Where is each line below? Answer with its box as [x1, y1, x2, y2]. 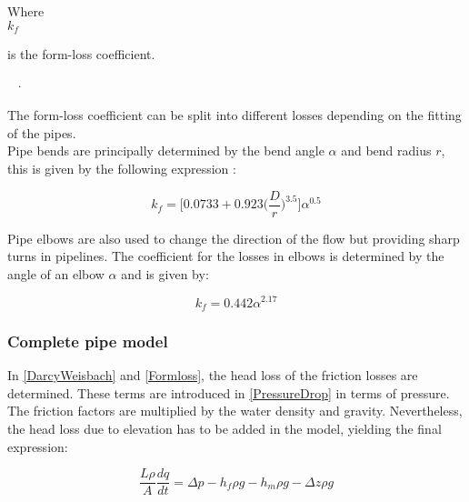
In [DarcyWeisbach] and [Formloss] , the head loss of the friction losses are [7, 366, 418, 385]
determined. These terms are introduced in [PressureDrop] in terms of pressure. [7, 383, 450, 402]
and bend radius [341, 141, 432, 160]
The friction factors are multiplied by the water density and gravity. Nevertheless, [7, 401, 463, 420]
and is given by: [121, 264, 209, 283]
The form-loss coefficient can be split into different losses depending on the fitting [7, 105, 462, 125]
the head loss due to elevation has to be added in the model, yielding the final [7, 418, 442, 437]
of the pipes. [7, 123, 76, 142]
